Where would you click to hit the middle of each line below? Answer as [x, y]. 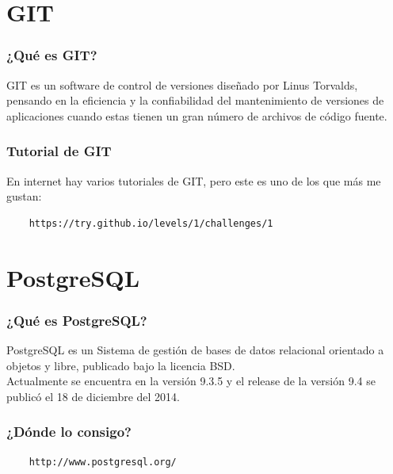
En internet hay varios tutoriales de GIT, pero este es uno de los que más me [194, 180]
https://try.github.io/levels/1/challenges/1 [151, 223]
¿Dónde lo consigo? [69, 432]
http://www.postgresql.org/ [103, 462]
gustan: [24, 196]
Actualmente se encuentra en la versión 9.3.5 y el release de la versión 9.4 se [191, 381]
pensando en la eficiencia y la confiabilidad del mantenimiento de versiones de [195, 100]
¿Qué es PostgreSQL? [77, 320]
